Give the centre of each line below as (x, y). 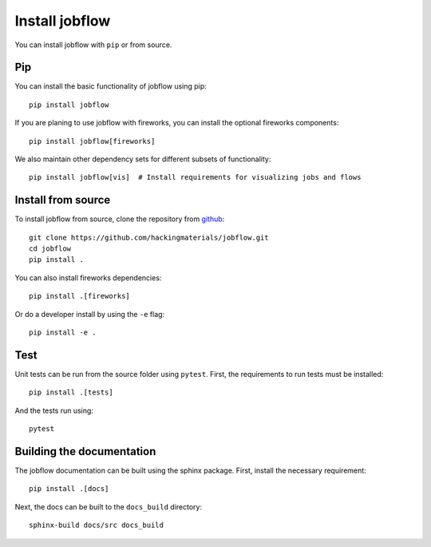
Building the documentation (85, 451)
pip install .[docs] (69, 489)
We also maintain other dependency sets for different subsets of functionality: (143, 159)
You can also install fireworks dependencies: (88, 277)
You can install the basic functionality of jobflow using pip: (111, 86)
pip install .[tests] (71, 392)
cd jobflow (50, 249)
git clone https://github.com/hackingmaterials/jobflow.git (149, 237)
